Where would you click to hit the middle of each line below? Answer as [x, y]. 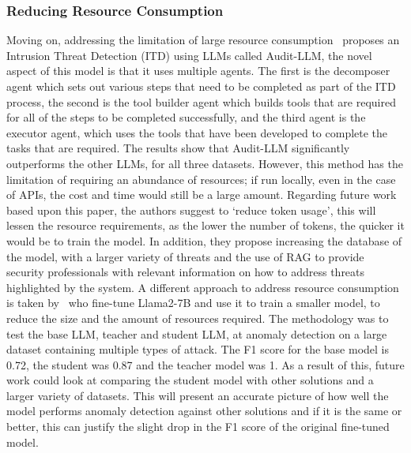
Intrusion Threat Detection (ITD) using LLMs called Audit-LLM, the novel [189, 55]
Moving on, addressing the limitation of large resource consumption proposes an [203, 40]
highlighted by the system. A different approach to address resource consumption [203, 287]
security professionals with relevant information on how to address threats [186, 272]
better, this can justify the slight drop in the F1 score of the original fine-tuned [198, 427]
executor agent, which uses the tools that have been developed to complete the [197, 132]
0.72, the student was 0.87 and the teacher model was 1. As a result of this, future [205, 364]
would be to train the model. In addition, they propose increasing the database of [204, 240]
